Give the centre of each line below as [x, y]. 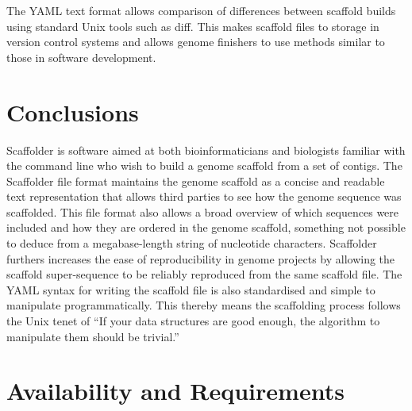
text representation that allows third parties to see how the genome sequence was [204, 196]
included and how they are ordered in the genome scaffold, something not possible [206, 227]
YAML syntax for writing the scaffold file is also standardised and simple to [191, 289]
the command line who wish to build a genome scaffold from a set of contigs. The [204, 165]
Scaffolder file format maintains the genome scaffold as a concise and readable [196, 181]
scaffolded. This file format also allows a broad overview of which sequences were [203, 211]
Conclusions [73, 111]
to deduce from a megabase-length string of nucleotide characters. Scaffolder [192, 243]
